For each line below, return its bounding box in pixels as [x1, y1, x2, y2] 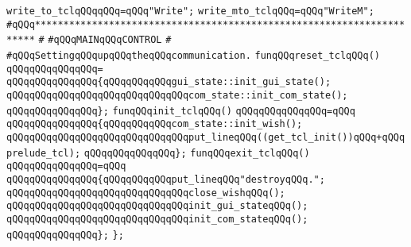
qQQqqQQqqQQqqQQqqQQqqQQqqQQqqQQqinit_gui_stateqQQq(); [6, 200, 308, 212]
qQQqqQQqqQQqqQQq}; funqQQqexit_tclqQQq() [83, 147, 310, 159]
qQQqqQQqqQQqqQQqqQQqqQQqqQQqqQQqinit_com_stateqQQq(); [6, 213, 308, 225]
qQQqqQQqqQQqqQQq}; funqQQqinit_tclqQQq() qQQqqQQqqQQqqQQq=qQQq [6, 105, 355, 117]
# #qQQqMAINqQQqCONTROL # [38, 34, 172, 46]
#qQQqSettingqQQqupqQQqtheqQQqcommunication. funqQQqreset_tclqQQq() [6, 49, 380, 61]
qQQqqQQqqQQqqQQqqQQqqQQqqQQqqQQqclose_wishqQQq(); [6, 187, 285, 199]
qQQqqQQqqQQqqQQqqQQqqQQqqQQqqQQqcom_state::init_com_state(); [6, 89, 348, 101]
